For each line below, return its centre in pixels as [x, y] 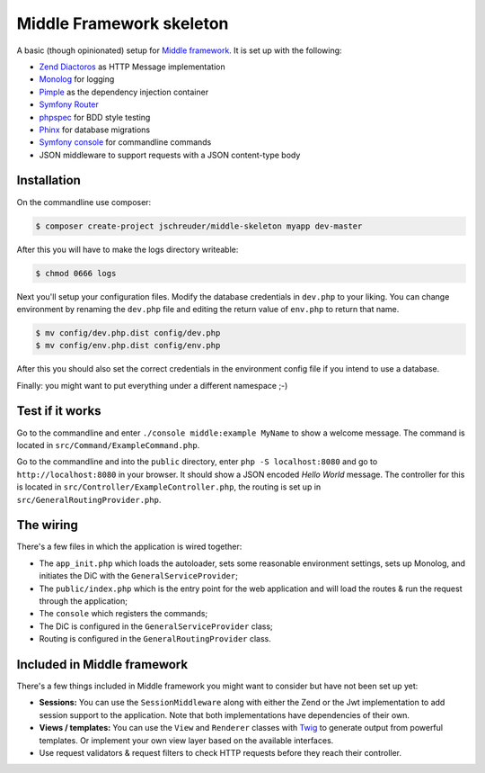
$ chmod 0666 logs [76, 273]
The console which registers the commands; [123, 614]
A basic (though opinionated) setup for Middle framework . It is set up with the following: [179, 50]
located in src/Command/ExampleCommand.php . [108, 445]
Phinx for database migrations [95, 130]
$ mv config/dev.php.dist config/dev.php [128, 333]
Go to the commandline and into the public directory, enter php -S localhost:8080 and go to [197, 462]
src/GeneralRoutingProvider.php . [89, 499]
